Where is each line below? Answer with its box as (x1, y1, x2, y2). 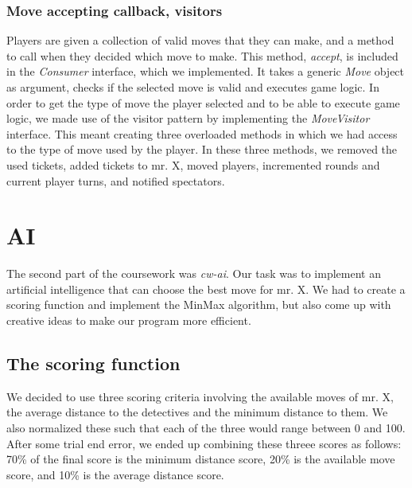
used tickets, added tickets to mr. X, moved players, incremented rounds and (6, 156, 380, 173)
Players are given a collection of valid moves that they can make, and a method (6, 32, 395, 49)
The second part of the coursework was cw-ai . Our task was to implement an (6, 265, 381, 282)
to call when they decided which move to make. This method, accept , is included (6, 47, 398, 64)
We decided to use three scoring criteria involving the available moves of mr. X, (6, 388, 394, 404)
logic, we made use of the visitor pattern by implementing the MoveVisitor (6, 110, 370, 127)
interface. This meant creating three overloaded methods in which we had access (6, 125, 398, 142)
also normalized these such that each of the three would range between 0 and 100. (6, 420, 406, 436)
